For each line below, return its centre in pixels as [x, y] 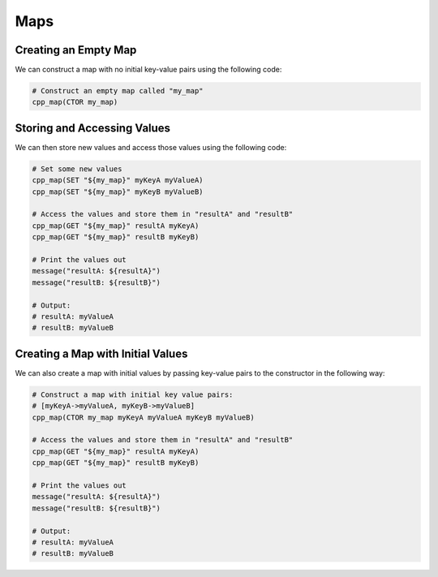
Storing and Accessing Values [92, 128]
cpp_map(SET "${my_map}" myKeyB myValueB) [118, 192]
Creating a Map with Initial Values [101, 353]
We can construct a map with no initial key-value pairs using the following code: [148, 70]
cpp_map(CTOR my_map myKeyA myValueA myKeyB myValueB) [143, 417]
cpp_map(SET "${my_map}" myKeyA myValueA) [118, 180]
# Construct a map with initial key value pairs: [133, 394]
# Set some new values [77, 169]
